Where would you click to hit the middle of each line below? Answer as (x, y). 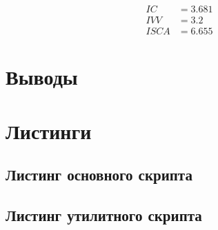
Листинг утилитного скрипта (104, 215)
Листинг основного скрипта (99, 175)
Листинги (49, 130)
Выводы (42, 77)
